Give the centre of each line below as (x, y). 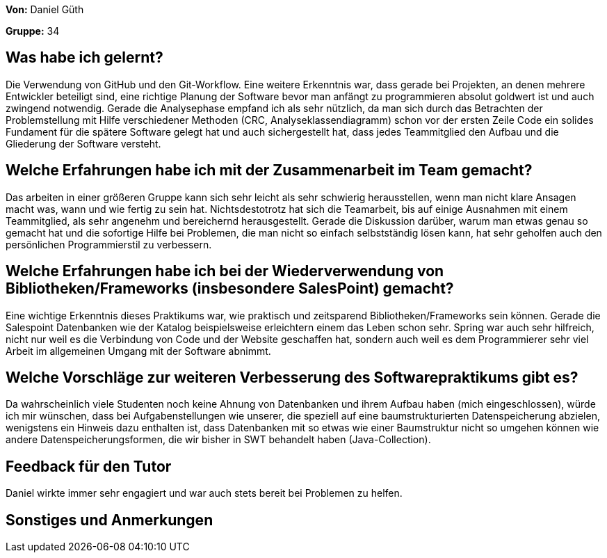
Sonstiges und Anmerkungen (110, 520)
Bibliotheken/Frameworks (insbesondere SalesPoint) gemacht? (230, 289)
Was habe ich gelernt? (84, 58)
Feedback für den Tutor (89, 466)
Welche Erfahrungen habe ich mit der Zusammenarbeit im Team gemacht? (269, 170)
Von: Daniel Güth (45, 9)
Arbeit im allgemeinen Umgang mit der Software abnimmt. (138, 351)
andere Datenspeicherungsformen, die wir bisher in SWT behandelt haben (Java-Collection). (218, 440)
